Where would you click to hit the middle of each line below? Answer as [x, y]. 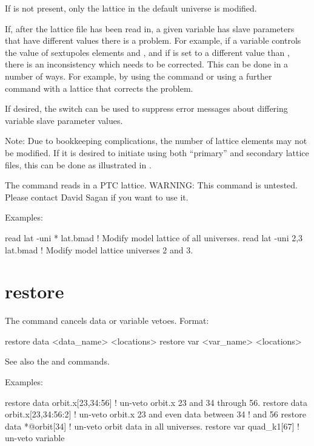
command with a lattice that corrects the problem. [99, 88]
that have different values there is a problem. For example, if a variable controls [153, 40]
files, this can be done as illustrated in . [78, 164]
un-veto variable [35, 438]
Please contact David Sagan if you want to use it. [97, 197]
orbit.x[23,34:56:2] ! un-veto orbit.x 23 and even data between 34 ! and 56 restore [155, 414]
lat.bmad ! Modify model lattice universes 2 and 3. [99, 249]
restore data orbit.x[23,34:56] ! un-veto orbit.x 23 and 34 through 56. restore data [156, 402]
